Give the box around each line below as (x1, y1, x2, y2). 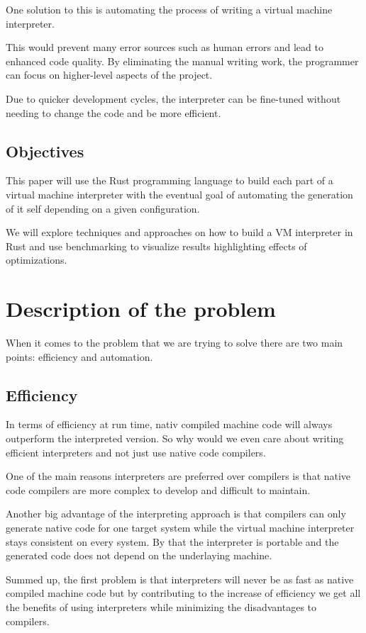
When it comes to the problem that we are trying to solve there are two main (6, 335, 343, 350)
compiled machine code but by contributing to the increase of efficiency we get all (6, 586, 361, 600)
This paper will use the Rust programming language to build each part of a (6, 173, 333, 188)
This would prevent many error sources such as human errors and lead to (6, 40, 323, 55)
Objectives (6, 140, 84, 162)
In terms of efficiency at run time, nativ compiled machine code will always (6, 417, 333, 432)
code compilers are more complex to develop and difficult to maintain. (6, 482, 311, 497)
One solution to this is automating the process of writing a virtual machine (6, 2, 333, 16)
